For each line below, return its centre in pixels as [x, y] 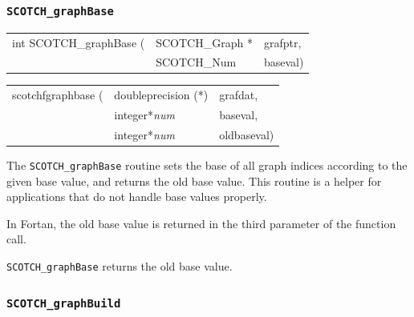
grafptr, [282, 42]
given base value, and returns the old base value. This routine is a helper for [194, 181]
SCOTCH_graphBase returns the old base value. [120, 266]
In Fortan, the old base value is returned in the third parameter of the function [201, 223]
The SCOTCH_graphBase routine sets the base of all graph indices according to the [207, 165]
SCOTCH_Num [196, 62]
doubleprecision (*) [161, 95]
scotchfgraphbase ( [58, 95]
